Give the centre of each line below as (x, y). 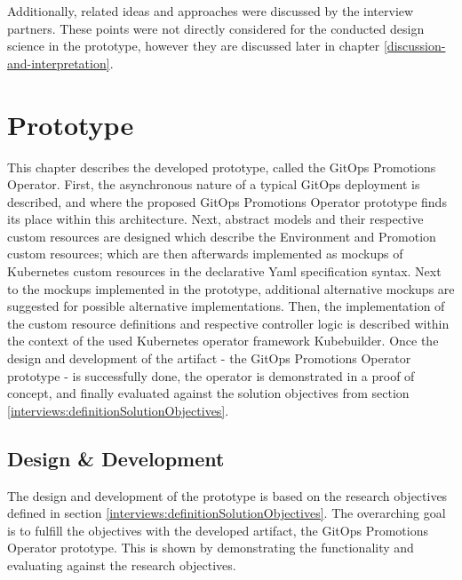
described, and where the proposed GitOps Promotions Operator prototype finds (227, 201)
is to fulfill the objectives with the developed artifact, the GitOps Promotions (218, 530)
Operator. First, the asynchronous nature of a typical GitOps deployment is (214, 184)
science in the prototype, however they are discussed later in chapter (194, 46)
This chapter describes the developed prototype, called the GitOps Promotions (222, 167)
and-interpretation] (59, 63)
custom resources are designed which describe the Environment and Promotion (222, 236)
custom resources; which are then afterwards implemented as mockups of (205, 254)
